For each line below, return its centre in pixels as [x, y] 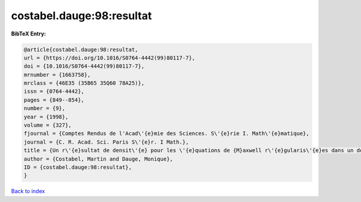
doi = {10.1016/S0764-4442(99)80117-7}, [84, 66]
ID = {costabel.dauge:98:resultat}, [78, 167]
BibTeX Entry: [29, 34]
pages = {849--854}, [54, 100]
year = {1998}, [46, 117]
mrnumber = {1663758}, [57, 75]
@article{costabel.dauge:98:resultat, [81, 49]
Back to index [28, 191]
